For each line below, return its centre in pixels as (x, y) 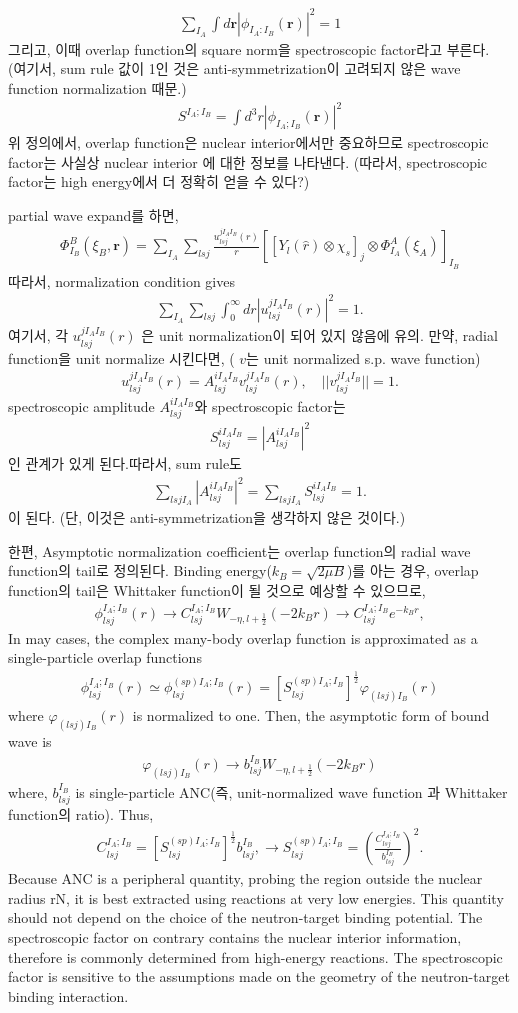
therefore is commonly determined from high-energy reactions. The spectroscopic (255, 956)
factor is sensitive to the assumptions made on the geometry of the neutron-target (259, 976)
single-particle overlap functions (105, 657)
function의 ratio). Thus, (81, 814)
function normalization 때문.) (97, 87)
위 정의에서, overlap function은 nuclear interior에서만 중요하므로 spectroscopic (248, 142)
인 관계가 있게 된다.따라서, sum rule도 (125, 462)
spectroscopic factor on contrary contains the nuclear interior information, (235, 937)
